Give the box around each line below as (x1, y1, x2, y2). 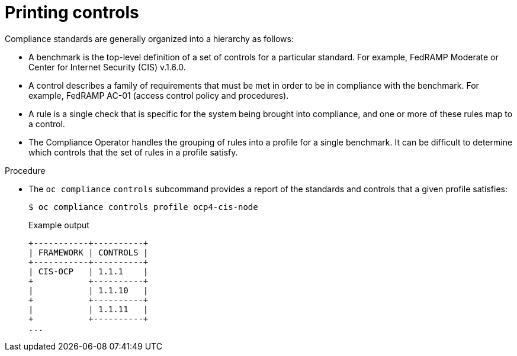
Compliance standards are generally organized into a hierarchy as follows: (5, 33, 294, 44)
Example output (28, 219, 89, 230)
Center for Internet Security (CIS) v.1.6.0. (28, 62, 186, 72)
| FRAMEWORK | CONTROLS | (28, 247, 149, 257)
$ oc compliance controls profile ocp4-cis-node (28, 202, 258, 212)
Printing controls (5, 2, 139, 22)
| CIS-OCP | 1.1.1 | (28, 266, 149, 276)
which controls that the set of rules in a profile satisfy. (28, 147, 238, 157)
